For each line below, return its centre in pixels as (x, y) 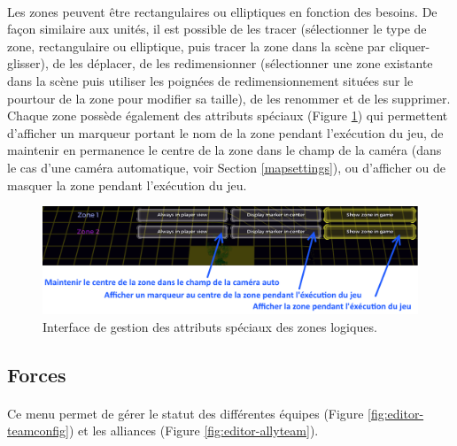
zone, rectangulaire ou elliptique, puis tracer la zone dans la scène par (197, 46)
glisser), (28, 63)
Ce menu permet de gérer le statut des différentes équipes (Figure (186, 413)
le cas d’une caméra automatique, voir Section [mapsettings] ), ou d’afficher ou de (227, 167)
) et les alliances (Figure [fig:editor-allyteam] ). (194, 431)
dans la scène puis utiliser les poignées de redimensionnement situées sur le (210, 80)
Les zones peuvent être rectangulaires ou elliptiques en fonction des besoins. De (222, 11)
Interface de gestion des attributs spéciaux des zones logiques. (210, 326)
